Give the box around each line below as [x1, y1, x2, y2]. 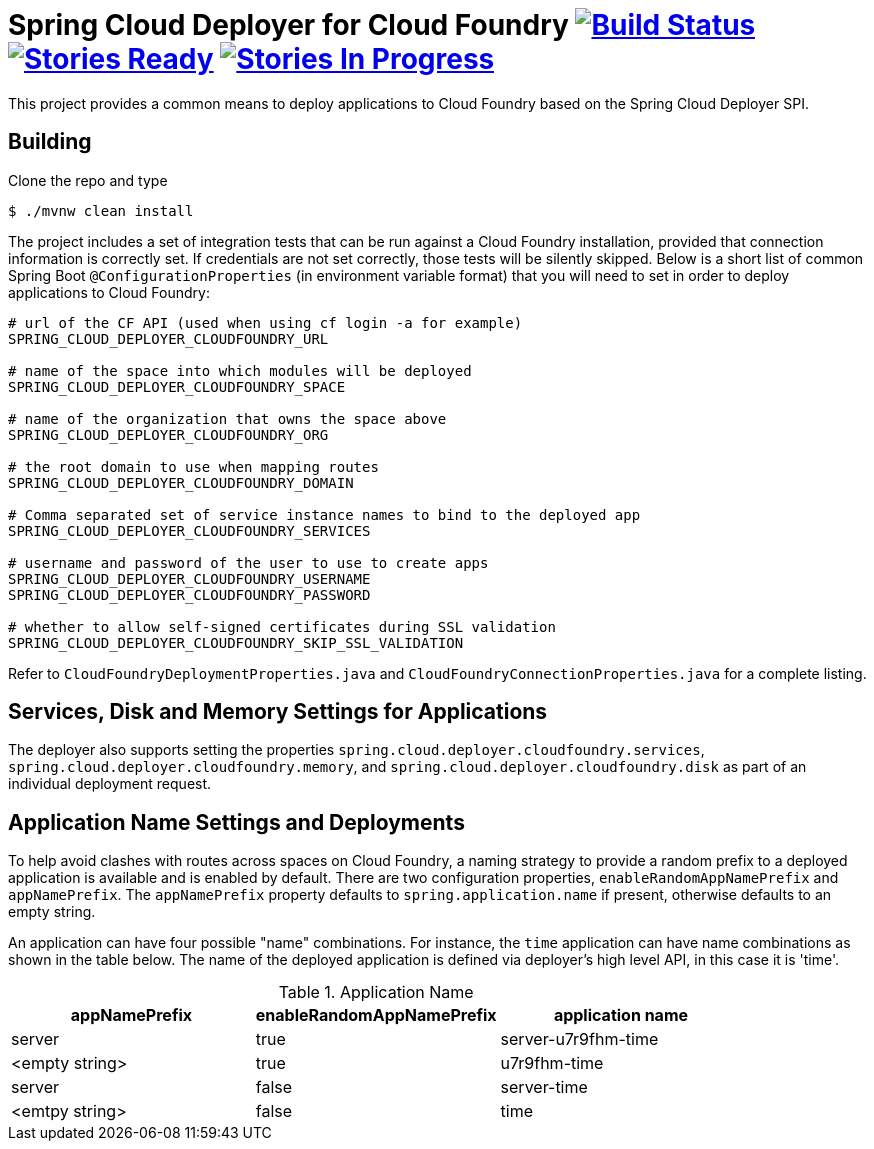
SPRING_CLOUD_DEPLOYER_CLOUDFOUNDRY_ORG [8, 426, 329, 443]
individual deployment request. [8, 775, 212, 793]
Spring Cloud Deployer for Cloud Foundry [8, 8, 569, 42]
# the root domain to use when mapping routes [8, 458, 379, 475]
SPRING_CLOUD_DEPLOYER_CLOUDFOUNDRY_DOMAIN [8, 474, 354, 491]
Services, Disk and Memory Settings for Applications [8, 699, 548, 725]
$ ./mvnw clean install [8, 202, 194, 219]
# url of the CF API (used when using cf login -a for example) [8, 314, 523, 331]
